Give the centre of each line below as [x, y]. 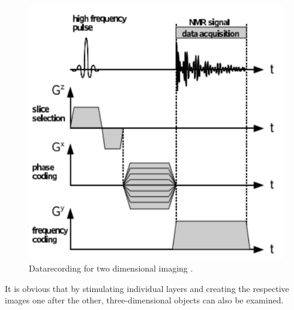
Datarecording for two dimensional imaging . [111, 268]
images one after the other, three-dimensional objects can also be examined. [144, 300]
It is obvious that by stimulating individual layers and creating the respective [147, 288]
